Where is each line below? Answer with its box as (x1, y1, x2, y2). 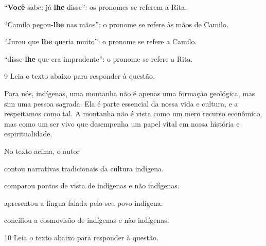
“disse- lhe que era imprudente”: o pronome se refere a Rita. (4, 53, 193, 64)
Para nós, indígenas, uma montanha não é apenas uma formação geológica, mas (4, 87, 255, 98)
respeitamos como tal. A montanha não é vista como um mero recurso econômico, (4, 108, 262, 119)
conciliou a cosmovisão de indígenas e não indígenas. (4, 215, 169, 225)
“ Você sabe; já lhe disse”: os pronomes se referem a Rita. (4, 2, 187, 12)
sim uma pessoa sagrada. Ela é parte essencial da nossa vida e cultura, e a (4, 98, 238, 109)
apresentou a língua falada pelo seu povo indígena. (4, 197, 163, 208)
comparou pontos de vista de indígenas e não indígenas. (4, 180, 180, 191)
